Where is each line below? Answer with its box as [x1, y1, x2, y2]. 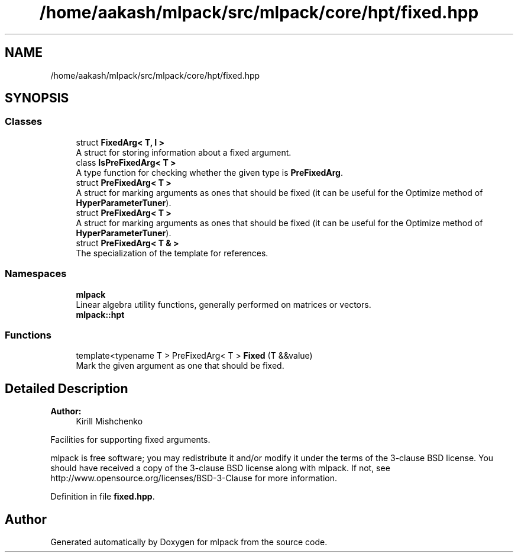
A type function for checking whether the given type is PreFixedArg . [76, 167, 344, 178]
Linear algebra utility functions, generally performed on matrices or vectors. [76, 299, 371, 310]
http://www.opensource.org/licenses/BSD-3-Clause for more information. [50, 473, 337, 484]
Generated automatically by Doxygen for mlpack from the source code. [50, 537, 328, 547]
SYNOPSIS [5, 91, 69, 106]
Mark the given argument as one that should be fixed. [76, 360, 284, 371]
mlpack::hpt [76, 309, 125, 320]
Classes [5, 115, 43, 128]
